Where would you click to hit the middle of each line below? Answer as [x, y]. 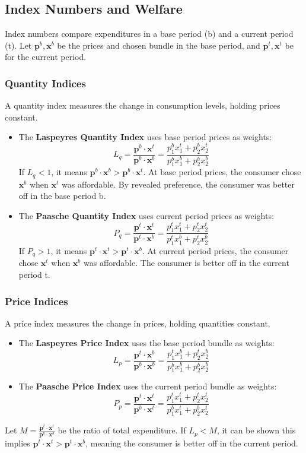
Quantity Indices [45, 83]
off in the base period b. [62, 196]
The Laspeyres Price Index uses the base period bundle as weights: [146, 343]
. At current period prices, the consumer [215, 250]
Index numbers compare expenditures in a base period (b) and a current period [149, 34]
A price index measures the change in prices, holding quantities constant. [138, 323]
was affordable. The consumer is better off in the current [187, 263]
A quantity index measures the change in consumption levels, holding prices [143, 105]
